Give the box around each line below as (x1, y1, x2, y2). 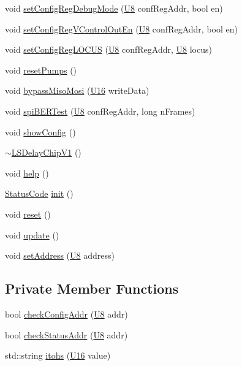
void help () (5, 166, 49, 179)
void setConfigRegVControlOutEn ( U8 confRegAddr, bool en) (5, 22, 238, 35)
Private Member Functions (5, 279, 179, 298)
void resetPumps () (5, 63, 77, 76)
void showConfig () (5, 125, 76, 138)
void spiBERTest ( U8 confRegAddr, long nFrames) (5, 104, 195, 117)
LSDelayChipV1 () (11, 146, 81, 159)
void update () (5, 228, 59, 241)
